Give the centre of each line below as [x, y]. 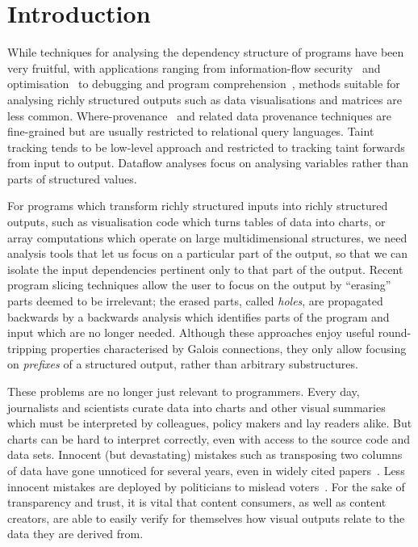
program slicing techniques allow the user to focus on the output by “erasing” [199, 285]
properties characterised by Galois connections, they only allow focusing [228, 348]
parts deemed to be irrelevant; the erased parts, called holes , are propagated [195, 301]
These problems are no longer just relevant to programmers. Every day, [184, 391]
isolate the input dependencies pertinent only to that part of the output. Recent [205, 269]
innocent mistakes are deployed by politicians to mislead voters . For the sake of [206, 486]
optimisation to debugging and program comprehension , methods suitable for [204, 84]
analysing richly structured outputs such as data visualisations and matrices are [205, 99]
